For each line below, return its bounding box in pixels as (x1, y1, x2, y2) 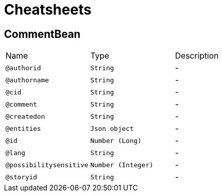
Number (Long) (90, 136, 142, 144)
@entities (6, 124, 41, 132)
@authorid (6, 64, 41, 72)
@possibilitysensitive (6, 161, 89, 169)
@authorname (6, 76, 49, 84)
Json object (90, 124, 134, 132)
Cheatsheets (4, 1, 92, 18)
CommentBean (4, 27, 81, 40)
